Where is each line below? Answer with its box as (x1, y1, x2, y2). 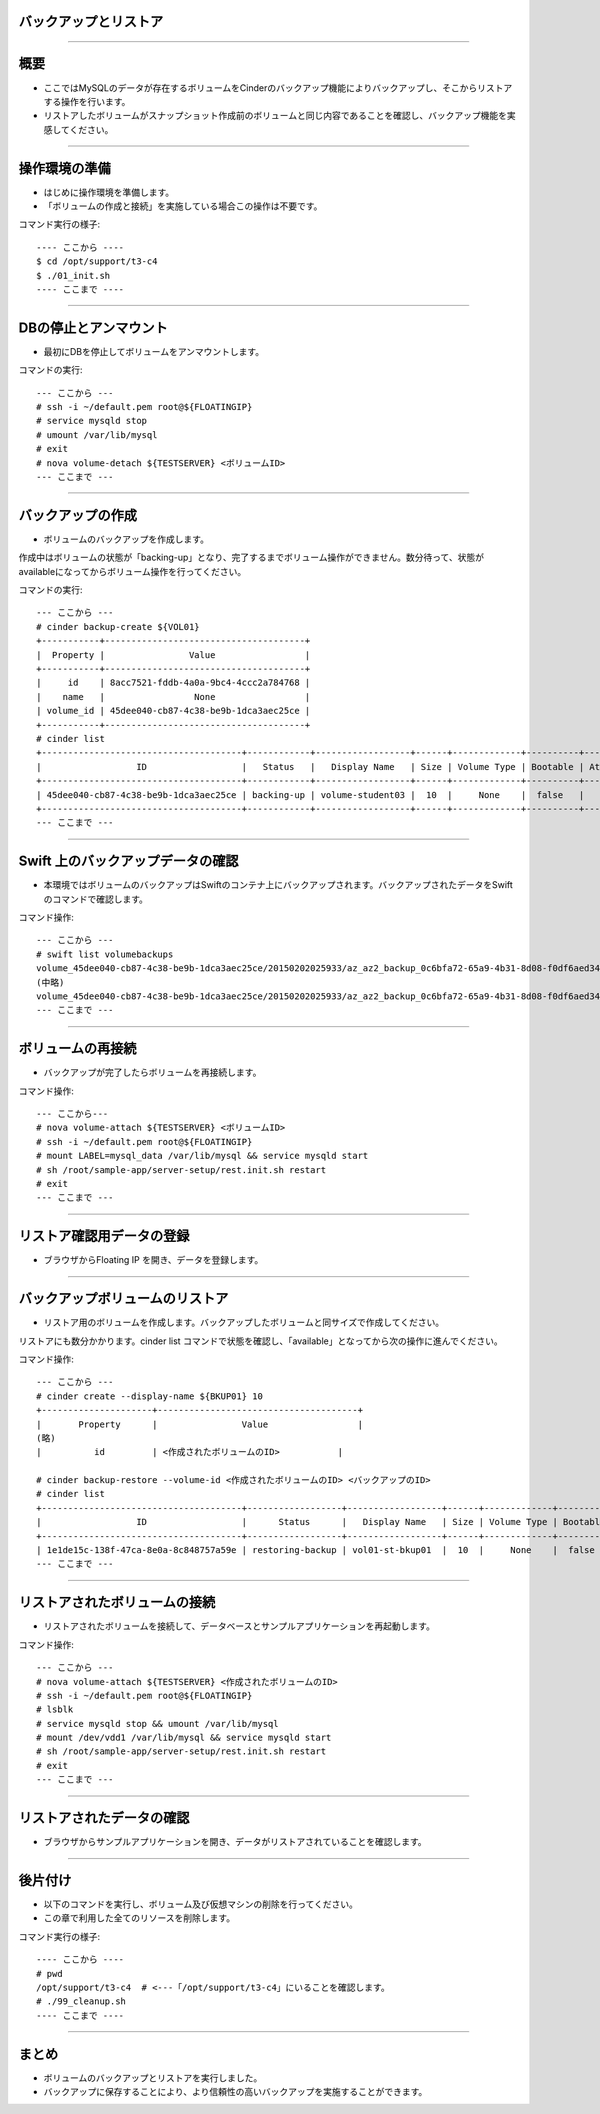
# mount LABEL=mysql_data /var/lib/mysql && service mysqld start (36, 1150, 369, 1162)
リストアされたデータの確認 (18, 1810, 190, 1827)
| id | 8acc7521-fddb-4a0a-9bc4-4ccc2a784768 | (36, 677, 311, 689)
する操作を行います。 (43, 95, 131, 107)
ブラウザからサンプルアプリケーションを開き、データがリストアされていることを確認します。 (43, 1836, 427, 1848)
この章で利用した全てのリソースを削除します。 (43, 1912, 235, 1924)
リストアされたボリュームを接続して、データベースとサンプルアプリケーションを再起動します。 (43, 1620, 435, 1632)
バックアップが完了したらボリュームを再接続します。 (43, 1066, 262, 1079)
